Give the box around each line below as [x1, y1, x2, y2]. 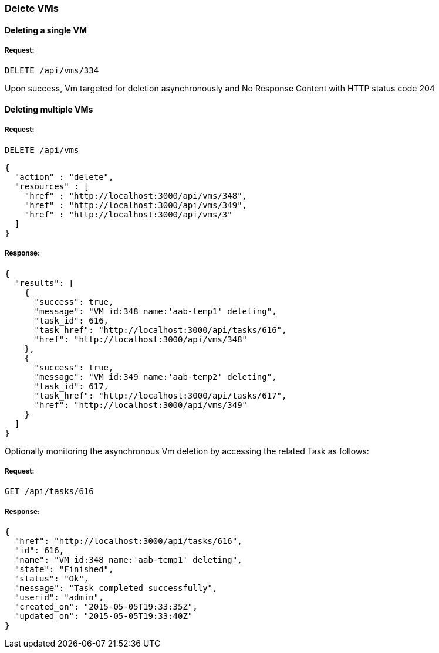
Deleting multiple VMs [5, 104, 93, 114]
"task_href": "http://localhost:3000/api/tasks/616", [34, 325, 287, 335]
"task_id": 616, [34, 315, 109, 325]
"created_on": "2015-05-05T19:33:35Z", [14, 602, 198, 612]
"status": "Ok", [14, 574, 89, 584]
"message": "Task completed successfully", [14, 583, 218, 593]
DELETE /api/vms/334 [5, 66, 99, 76]
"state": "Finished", [14, 564, 114, 574]
